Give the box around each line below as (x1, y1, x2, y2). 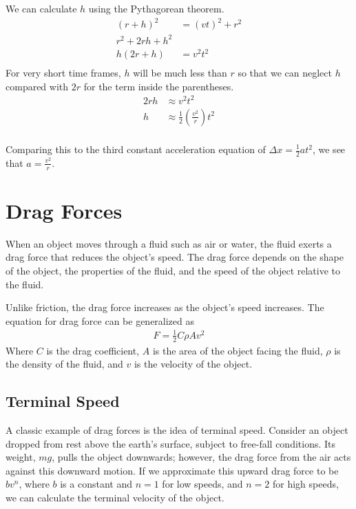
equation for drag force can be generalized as (6, 313, 195, 328)
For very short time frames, (6, 66, 121, 80)
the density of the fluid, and (6, 357, 123, 371)
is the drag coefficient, (46, 343, 140, 357)
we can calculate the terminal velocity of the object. (6, 490, 224, 505)
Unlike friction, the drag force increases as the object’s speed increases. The (6, 300, 324, 315)
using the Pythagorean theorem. (88, 1, 224, 15)
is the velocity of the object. (134, 357, 253, 371)
